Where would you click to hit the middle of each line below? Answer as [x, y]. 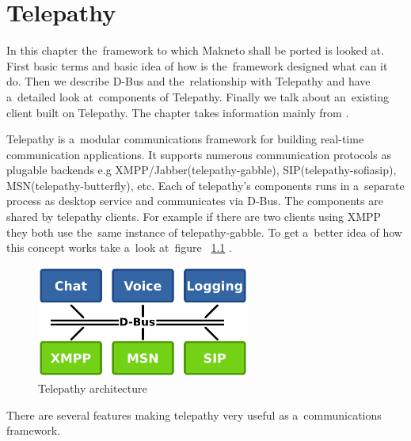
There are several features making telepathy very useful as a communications [194, 414]
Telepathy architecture [93, 388]
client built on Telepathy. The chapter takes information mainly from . [178, 112]
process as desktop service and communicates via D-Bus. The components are [195, 201]
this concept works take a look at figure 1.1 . [119, 247]
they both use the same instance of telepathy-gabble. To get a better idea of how [204, 232]
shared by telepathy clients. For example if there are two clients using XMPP [194, 217]
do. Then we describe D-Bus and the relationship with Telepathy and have [188, 81]
